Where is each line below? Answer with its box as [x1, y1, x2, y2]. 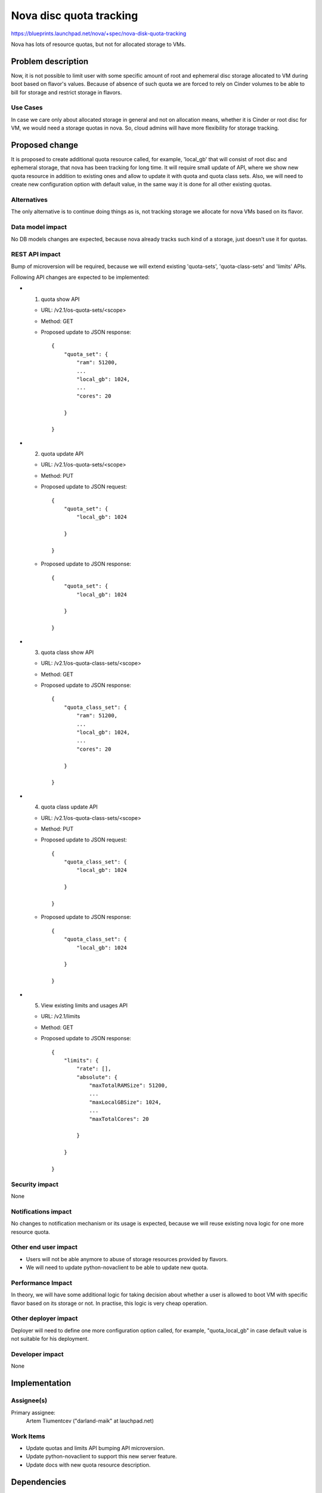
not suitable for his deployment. [11, 1335, 89, 1343]
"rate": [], [76, 1065, 112, 1072]
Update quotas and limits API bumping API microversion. [26, 1445, 165, 1452]
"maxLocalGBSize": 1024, [89, 1099, 162, 1105]
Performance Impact [11, 1279, 73, 1287]
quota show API [41, 296, 80, 303]
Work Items [11, 1432, 45, 1440]
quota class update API [41, 803, 98, 810]
